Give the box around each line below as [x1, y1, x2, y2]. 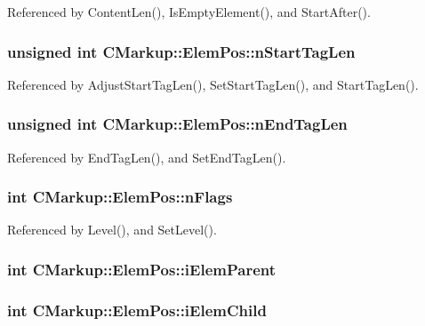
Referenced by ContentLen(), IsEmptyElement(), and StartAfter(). [7, 3, 371, 20]
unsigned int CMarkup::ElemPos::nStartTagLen [7, 40, 356, 62]
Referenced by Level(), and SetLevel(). [7, 220, 217, 239]
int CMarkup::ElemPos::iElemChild [7, 298, 267, 321]
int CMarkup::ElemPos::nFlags [7, 186, 233, 208]
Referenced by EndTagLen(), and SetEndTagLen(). [7, 147, 286, 166]
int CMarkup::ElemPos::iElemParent [7, 258, 277, 280]
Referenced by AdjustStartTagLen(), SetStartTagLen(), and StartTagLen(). [7, 75, 419, 93]
